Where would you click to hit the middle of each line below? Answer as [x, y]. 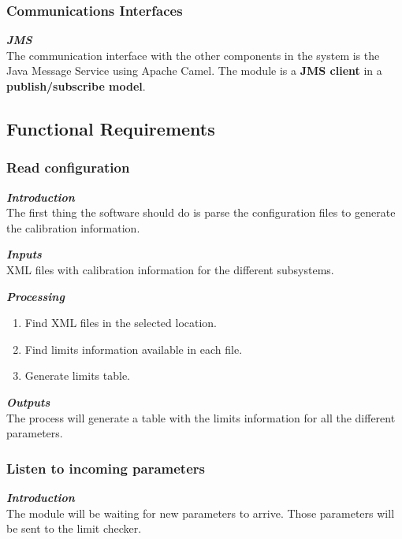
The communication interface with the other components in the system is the [193, 55]
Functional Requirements [111, 128]
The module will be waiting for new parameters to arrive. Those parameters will [201, 513]
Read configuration [68, 167]
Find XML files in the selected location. [121, 323]
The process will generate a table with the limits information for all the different [201, 417]
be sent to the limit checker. [74, 528]
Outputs [28, 401]
